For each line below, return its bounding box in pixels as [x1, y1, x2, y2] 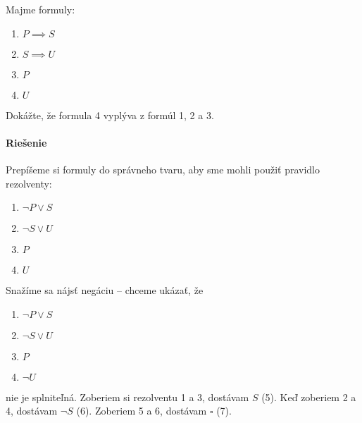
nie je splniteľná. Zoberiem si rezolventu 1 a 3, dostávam [6, 389, 249, 404]
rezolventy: [6, 176, 52, 190]
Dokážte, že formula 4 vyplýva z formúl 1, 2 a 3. [6, 107, 214, 122]
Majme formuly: [6, 2, 75, 16]
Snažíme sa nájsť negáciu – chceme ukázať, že [6, 283, 204, 298]
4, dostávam [6, 403, 58, 418]
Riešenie [6, 135, 47, 149]
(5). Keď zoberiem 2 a [261, 389, 356, 404]
